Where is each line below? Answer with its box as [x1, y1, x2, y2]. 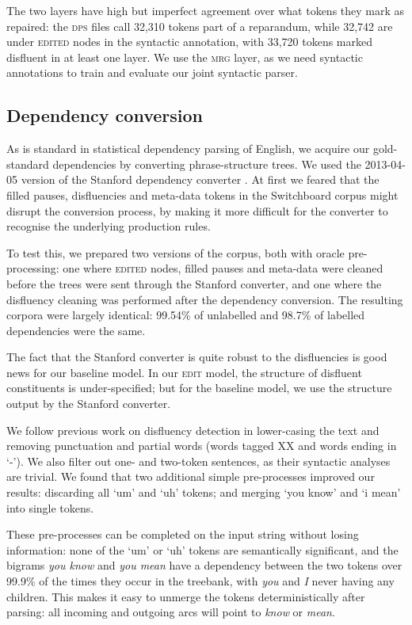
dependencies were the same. [6, 322, 146, 338]
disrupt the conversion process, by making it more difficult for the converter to [6, 202, 388, 219]
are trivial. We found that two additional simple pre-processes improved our [6, 468, 375, 485]
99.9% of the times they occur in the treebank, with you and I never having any [6, 573, 395, 589]
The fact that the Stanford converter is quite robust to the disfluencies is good [6, 349, 387, 365]
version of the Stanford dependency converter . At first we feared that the [21, 171, 380, 188]
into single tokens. [6, 499, 94, 516]
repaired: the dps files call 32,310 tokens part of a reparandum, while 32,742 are [6, 17, 393, 34]
